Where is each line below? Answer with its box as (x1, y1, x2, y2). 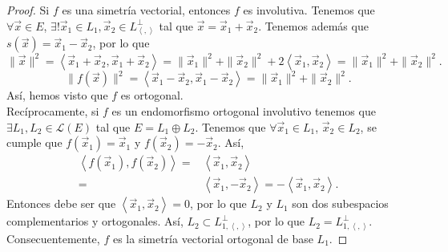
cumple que (6, 134, 63, 151)
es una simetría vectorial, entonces (62, 2, 231, 18)
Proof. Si (6, 2, 50, 18)
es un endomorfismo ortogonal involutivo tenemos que (111, 102, 376, 119)
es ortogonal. (120, 87, 184, 104)
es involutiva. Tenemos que (243, 2, 375, 18)
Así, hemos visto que (6, 87, 108, 104)
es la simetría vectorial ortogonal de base (112, 230, 313, 246)
